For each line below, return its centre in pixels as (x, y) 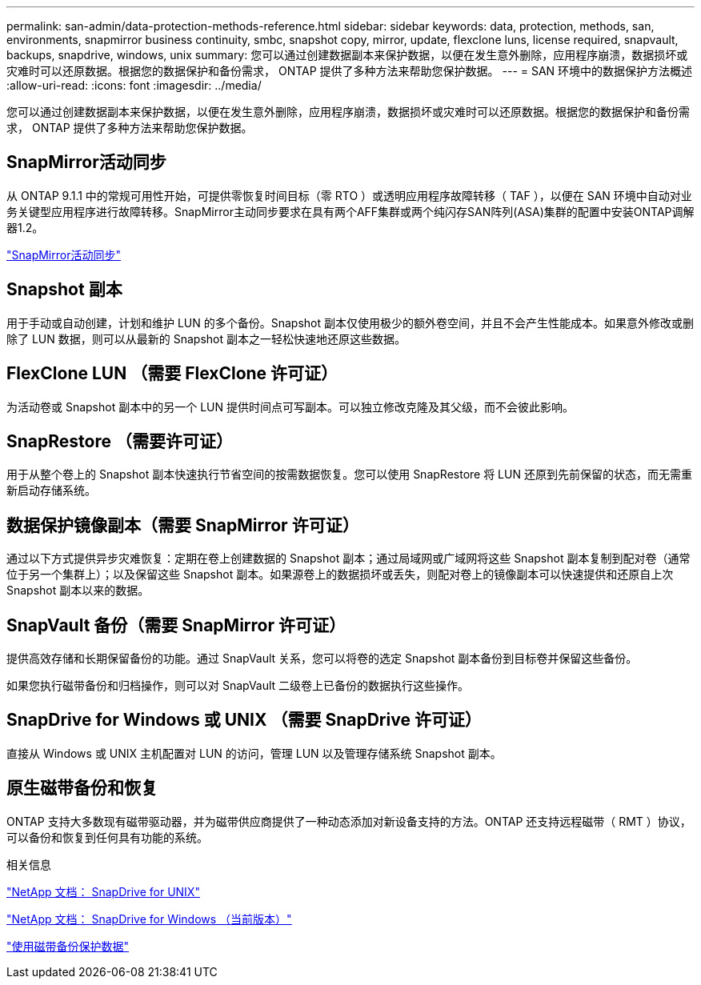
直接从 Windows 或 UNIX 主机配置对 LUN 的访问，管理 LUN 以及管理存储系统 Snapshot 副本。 (254, 753)
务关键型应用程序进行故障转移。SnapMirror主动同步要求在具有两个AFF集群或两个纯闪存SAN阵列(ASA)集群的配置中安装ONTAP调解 (350, 211)
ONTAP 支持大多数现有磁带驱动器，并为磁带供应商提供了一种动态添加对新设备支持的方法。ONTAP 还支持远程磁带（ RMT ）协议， (349, 821)
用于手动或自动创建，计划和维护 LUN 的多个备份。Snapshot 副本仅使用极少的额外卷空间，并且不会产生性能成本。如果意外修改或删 (350, 322)
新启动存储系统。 (51, 490)
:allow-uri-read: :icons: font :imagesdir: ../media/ (134, 85)
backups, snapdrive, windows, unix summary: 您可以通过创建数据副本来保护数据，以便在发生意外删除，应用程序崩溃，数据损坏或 (347, 55)
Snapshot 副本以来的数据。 (78, 591)
